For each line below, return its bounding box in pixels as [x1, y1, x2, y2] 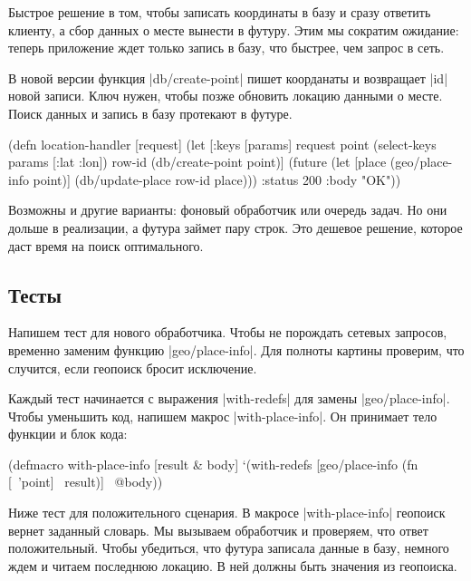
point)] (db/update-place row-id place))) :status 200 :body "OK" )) [33, 169, 401, 189]
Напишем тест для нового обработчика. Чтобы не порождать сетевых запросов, [8, 323, 447, 342]
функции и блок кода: [8, 424, 128, 443]
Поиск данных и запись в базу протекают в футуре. [8, 103, 293, 122]
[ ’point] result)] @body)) [8, 472, 163, 491]
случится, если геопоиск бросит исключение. [8, 358, 257, 377]
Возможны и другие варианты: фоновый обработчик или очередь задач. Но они [8, 200, 447, 219]
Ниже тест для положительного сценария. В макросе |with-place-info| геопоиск [8, 503, 446, 522]
